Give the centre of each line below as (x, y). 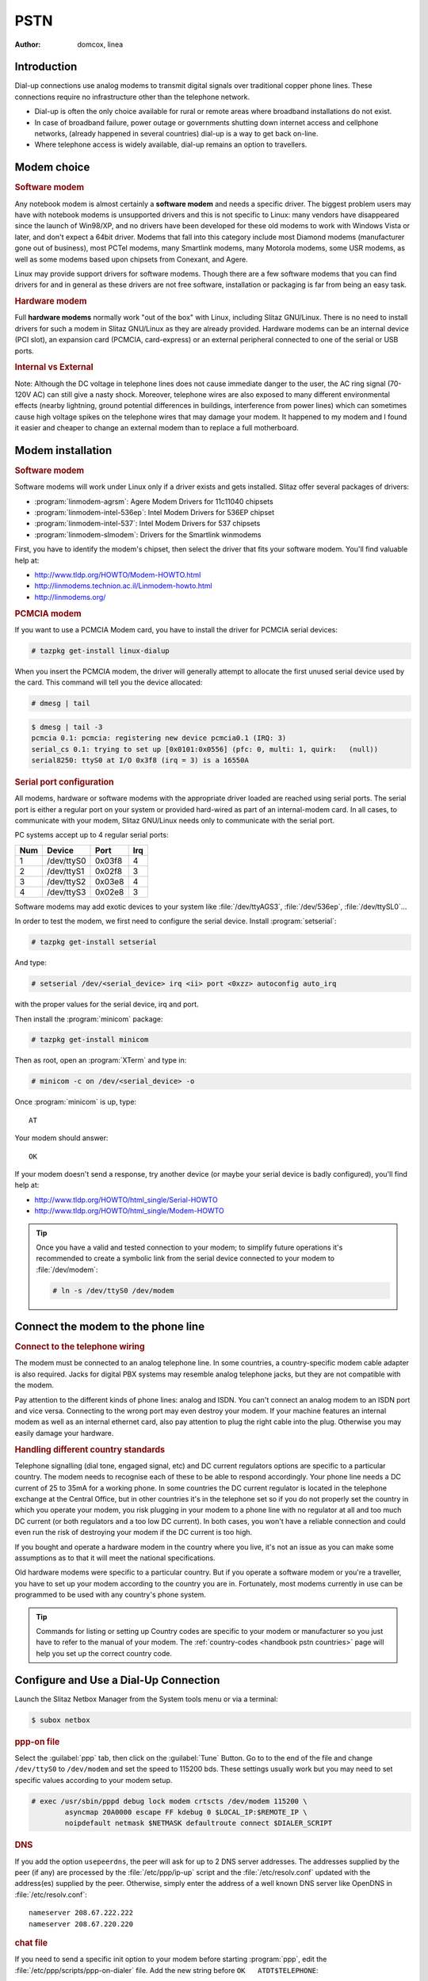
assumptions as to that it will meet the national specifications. (115, 1558)
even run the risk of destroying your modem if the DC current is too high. (134, 1533)
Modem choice (52, 168)
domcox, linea (100, 44)
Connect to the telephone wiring (80, 1347)
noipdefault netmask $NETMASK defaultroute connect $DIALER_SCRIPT (199, 1823)
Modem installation (63, 450)
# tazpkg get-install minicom (90, 1040)
